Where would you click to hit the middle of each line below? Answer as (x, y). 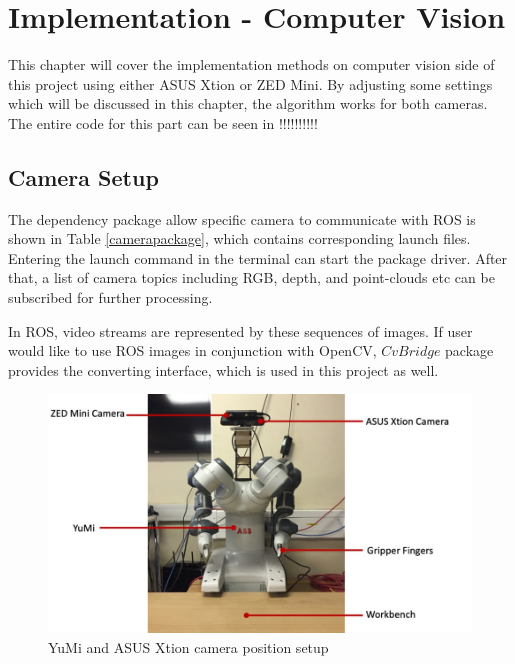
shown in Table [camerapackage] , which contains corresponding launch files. (239, 238)
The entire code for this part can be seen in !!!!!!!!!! (163, 122)
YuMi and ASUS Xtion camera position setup (188, 646)
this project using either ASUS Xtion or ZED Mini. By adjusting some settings (250, 83)
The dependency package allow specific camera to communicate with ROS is (242, 218)
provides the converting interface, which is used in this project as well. (223, 369)
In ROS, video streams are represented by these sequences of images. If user (240, 330)
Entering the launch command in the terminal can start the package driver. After (258, 257)
